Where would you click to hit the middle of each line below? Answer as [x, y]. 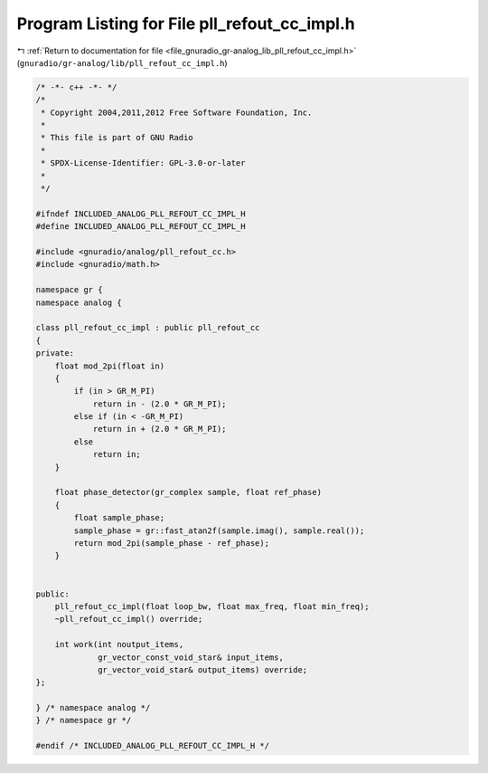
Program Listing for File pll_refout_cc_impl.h [186, 24]
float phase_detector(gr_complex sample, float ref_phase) [188, 492]
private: [55, 353]
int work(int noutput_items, [119, 644]
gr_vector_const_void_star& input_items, [191, 657]
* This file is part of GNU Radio [117, 138]
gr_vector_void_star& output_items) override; [203, 669]
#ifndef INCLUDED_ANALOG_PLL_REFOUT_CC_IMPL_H [141, 214]
